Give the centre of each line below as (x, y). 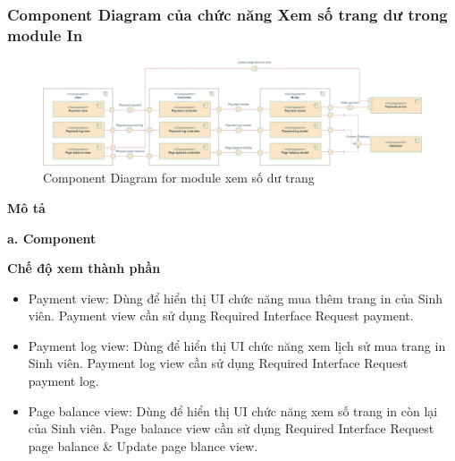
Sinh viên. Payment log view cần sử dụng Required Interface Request (218, 363)
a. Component (52, 238)
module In (45, 34)
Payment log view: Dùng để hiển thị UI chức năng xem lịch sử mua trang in (237, 345)
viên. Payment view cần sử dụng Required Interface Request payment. (221, 316)
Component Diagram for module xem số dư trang (179, 178)
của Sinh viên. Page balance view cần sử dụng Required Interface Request (231, 428)
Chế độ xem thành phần (84, 268)
